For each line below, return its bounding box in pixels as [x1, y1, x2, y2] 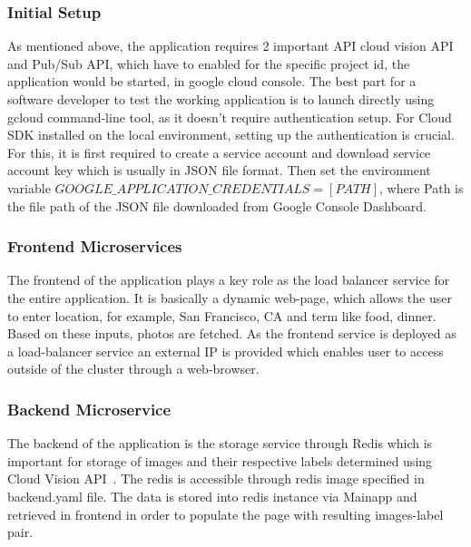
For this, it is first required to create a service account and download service [7, 142, 431, 161]
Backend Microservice [7, 397, 172, 420]
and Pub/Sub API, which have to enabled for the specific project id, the [7, 54, 410, 73]
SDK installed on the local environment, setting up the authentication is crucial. [7, 125, 455, 144]
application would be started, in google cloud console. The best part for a [7, 72, 417, 91]
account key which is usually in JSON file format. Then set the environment [7, 161, 431, 180]
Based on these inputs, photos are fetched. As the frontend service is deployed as [7, 324, 456, 343]
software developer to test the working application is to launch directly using [7, 90, 435, 108]
